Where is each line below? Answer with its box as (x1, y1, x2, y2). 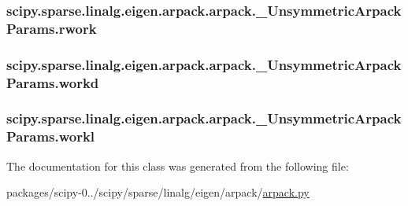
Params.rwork (6, 18, 97, 38)
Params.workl (6, 127, 95, 146)
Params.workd (6, 72, 99, 92)
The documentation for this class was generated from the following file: (6, 157, 349, 174)
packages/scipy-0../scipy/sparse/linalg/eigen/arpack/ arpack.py (6, 184, 310, 200)
